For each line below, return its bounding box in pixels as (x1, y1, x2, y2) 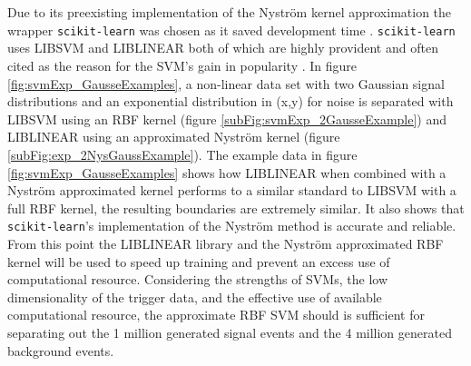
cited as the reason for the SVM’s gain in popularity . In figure (7, 56, 358, 75)
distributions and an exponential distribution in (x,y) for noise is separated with (7, 92, 454, 111)
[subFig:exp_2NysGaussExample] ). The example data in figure (7, 145, 358, 163)
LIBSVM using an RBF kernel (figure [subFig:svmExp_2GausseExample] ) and (7, 109, 447, 128)
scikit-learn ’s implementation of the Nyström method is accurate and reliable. (7, 216, 456, 235)
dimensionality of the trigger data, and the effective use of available (7, 287, 382, 306)
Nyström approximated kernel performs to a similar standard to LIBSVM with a (7, 181, 456, 200)
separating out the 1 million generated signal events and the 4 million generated (7, 323, 452, 341)
